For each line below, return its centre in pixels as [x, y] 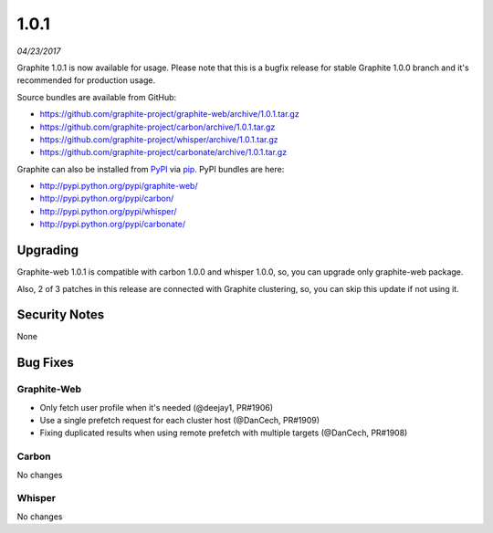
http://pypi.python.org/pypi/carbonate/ [113, 225]
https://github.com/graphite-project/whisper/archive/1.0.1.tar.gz [159, 139]
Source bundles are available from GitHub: [97, 97]
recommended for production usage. [86, 80]
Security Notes [61, 315]
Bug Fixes [46, 363]
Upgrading [48, 251]
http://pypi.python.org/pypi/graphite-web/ [119, 186]
